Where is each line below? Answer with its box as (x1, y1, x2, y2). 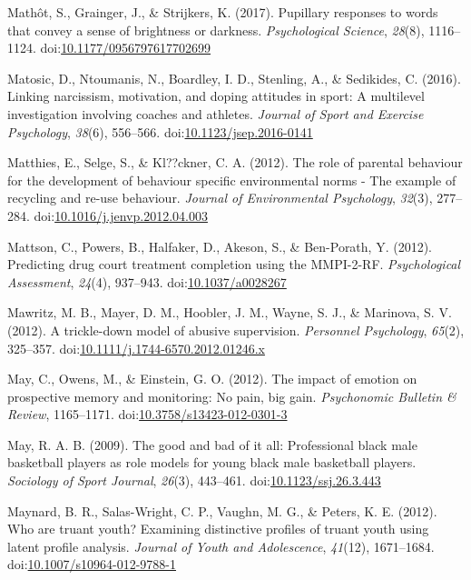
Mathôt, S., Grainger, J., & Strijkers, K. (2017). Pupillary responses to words (7, 3, 438, 21)
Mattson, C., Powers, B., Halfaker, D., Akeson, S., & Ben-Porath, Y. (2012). (7, 236, 432, 255)
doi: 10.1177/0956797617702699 (40, 38, 211, 57)
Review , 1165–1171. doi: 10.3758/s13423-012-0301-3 (7, 405, 288, 424)
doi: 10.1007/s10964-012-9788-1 (7, 555, 176, 574)
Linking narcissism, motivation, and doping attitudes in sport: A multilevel (7, 86, 425, 105)
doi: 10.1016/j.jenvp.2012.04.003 (34, 205, 208, 225)
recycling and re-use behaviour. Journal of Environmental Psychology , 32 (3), (7, 188, 433, 207)
